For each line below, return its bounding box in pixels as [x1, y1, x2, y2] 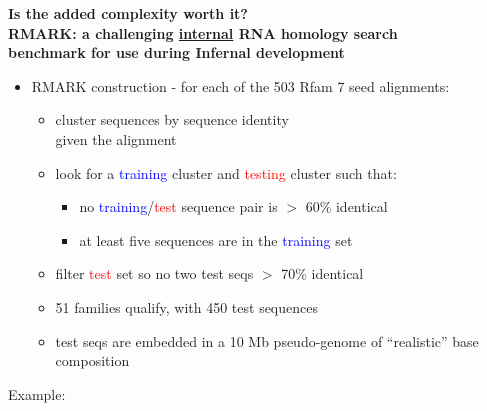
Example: [8, 383, 66, 404]
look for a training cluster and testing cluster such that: [55, 162, 397, 183]
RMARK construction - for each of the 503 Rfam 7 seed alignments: [31, 75, 450, 96]
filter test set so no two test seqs [55, 263, 254, 284]
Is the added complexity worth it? [8, 3, 248, 23]
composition [55, 350, 130, 371]
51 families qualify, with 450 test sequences [55, 296, 318, 317]
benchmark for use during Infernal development [8, 42, 345, 63]
